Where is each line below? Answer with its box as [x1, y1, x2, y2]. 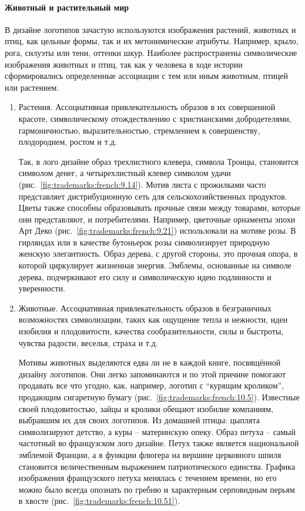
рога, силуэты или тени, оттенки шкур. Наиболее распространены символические [5, 46, 297, 58]
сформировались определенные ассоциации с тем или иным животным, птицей [5, 69, 288, 82]
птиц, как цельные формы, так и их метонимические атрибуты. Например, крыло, [5, 35, 299, 47]
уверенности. [18, 282, 65, 294]
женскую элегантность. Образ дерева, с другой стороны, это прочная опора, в [18, 247, 298, 260]
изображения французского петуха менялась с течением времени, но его [18, 472, 277, 484]
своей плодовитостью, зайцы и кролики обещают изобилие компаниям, [18, 402, 274, 414]
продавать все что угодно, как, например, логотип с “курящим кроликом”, [18, 379, 284, 391]
